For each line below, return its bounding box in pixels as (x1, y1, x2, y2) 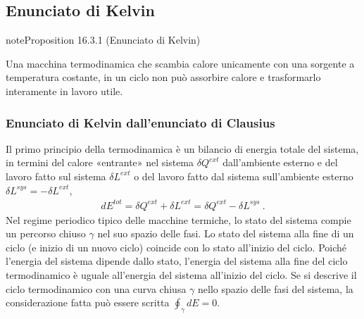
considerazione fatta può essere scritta (6, 295, 170, 310)
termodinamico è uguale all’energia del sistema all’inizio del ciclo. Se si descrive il (6, 268, 357, 282)
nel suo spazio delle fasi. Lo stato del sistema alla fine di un (97, 226, 354, 241)
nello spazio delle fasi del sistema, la (198, 281, 353, 296)
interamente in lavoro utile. (6, 83, 123, 98)
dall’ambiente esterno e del (222, 155, 338, 170)
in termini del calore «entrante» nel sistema (6, 155, 194, 170)
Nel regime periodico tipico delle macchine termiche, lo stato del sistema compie (6, 212, 351, 227)
